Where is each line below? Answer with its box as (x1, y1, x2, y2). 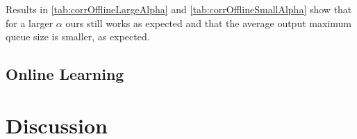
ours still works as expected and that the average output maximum (65, 15, 351, 30)
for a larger (6, 15, 53, 30)
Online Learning (6, 63, 124, 85)
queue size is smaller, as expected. (6, 29, 150, 44)
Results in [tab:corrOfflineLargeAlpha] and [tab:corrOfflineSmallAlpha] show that (6, 2, 352, 16)
